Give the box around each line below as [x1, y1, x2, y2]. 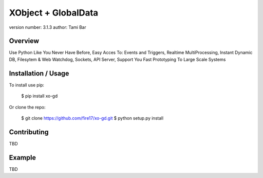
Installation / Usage [9, 69, 69, 77]
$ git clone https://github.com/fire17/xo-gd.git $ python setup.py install [21, 115, 164, 121]
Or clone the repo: [9, 104, 46, 110]
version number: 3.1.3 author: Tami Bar [9, 24, 86, 30]
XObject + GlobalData [9, 7, 98, 18]
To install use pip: [9, 82, 44, 88]
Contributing [9, 128, 49, 136]
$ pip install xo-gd [21, 93, 58, 99]
